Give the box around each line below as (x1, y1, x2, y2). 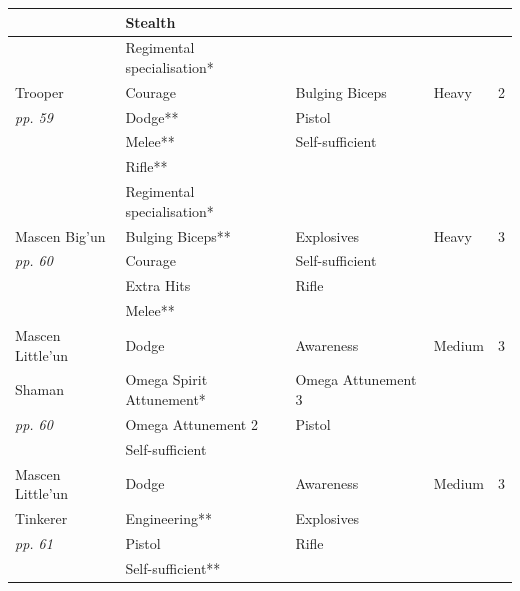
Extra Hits (125, 275, 191, 296)
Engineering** (125, 507, 212, 528)
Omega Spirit (125, 369, 208, 390)
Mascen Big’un (15, 225, 106, 246)
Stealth (125, 11, 176, 32)
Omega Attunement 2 (125, 413, 258, 434)
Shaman (15, 379, 65, 400)
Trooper (15, 81, 64, 102)
